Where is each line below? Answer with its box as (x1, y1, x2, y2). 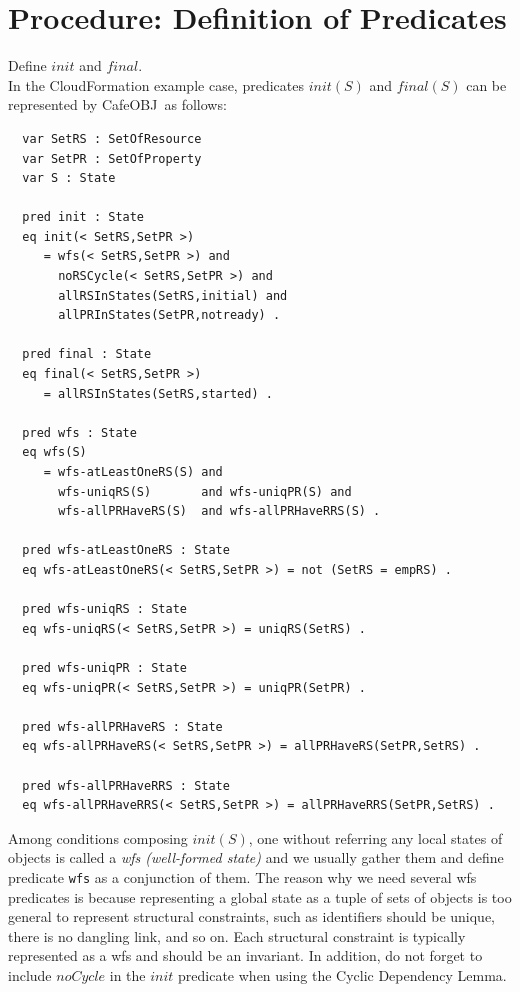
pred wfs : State (22, 425, 137, 440)
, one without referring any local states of (248, 827, 503, 848)
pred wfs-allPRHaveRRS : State (22, 778, 230, 793)
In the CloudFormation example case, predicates (8, 74, 304, 95)
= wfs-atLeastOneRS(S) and (43, 465, 223, 479)
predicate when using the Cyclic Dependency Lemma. (178, 964, 507, 985)
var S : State (22, 171, 116, 186)
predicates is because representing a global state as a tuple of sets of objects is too (8, 886, 512, 907)
